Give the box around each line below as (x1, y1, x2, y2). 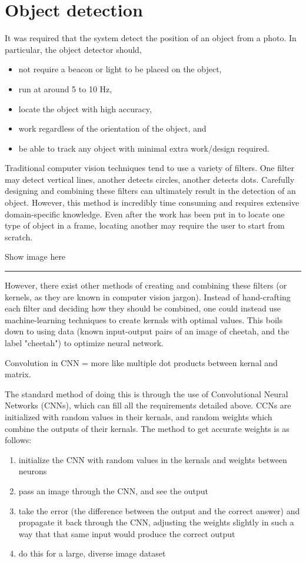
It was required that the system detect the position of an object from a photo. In (5, 32, 297, 44)
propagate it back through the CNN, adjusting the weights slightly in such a (18, 516, 294, 528)
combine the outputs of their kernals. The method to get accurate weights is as (5, 422, 290, 434)
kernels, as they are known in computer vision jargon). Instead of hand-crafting (5, 290, 291, 303)
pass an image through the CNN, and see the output (18, 484, 209, 497)
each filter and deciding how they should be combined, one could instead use (5, 302, 281, 314)
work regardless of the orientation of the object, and (18, 122, 207, 135)
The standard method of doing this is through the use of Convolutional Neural (5, 387, 288, 400)
